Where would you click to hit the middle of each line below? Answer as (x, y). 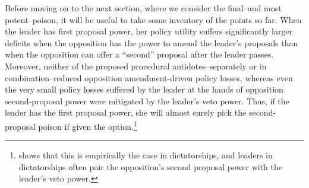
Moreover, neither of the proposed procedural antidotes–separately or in (136, 66)
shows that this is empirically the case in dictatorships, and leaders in (146, 155)
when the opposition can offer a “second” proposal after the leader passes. (139, 54)
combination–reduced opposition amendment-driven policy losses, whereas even (149, 77)
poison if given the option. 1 (88, 125)
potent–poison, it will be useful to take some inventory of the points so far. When (153, 19)
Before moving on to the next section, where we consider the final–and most (143, 8)
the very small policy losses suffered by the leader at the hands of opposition (144, 89)
